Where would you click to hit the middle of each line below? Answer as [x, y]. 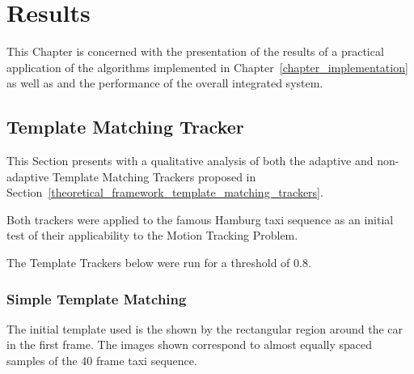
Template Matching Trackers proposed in [154, 176]
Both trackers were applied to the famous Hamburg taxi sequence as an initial [200, 219]
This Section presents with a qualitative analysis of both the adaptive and [190, 161]
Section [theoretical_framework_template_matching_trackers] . [165, 192]
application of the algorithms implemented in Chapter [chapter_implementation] [207, 67]
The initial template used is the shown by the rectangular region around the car [205, 328]
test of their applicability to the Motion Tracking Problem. [152, 235]
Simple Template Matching [97, 298]
